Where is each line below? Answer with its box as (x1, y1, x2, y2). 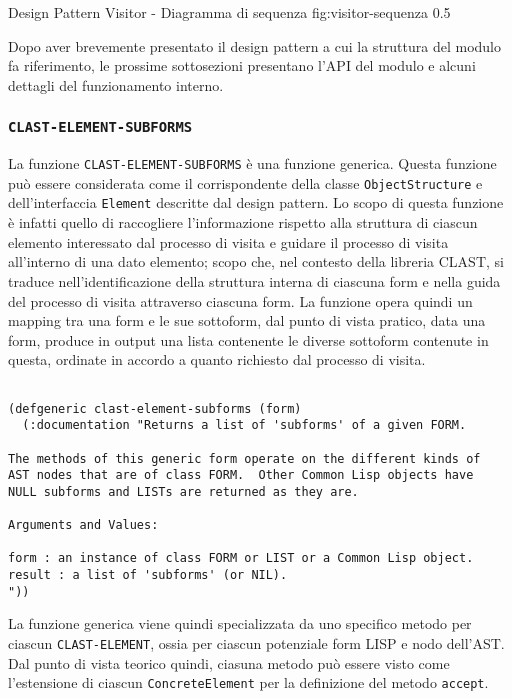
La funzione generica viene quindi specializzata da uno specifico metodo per (8, 613, 472, 634)
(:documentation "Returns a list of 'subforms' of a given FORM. (22, 418, 467, 433)
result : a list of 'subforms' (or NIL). (8, 568, 288, 583)
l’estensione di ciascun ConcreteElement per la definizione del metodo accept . (8, 672, 489, 693)
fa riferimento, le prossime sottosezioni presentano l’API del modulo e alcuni (8, 55, 476, 76)
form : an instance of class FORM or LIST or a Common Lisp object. (8, 551, 474, 566)
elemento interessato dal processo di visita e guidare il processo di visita (8, 231, 449, 252)
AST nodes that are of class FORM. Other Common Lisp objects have (8, 468, 474, 483)
